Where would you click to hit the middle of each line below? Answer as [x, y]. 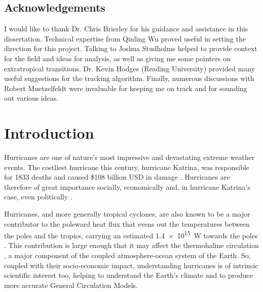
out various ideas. [31, 98]
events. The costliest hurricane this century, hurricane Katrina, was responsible [127, 167]
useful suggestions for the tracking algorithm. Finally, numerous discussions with [129, 78]
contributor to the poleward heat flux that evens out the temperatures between [127, 223]
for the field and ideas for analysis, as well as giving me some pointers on [117, 58]
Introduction [49, 133]
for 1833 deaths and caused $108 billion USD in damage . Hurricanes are [117, 177]
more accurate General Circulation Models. [71, 285]
